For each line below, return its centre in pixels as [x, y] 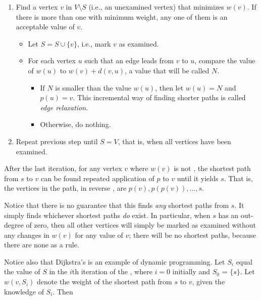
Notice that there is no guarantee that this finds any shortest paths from [117, 205]
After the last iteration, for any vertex [63, 168]
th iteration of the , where [112, 271]
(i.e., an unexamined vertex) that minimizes [156, 7]
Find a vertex [37, 7]
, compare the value [225, 60]
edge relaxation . [64, 107]
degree [14, 225]
